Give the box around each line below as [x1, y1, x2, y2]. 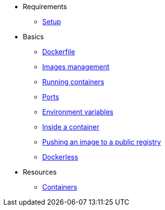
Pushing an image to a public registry [42, 138, 161, 146]
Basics [23, 32, 44, 41]
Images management [42, 63, 110, 71]
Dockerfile [42, 48, 75, 56]
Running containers [42, 78, 104, 86]
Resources [23, 168, 57, 176]
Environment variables [42, 108, 114, 116]
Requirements [23, 2, 67, 11]
